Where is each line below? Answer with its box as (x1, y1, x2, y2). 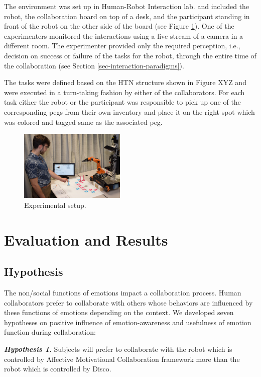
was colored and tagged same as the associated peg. (4, 116, 163, 127)
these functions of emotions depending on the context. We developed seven (4, 307, 234, 318)
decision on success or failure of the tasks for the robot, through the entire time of (4, 50, 256, 60)
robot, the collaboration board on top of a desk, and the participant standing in (4, 11, 250, 21)
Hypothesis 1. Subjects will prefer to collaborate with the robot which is (4, 343, 232, 354)
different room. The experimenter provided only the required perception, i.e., (4, 40, 240, 51)
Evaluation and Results (4, 229, 168, 250)
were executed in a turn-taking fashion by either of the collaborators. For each (4, 87, 245, 97)
